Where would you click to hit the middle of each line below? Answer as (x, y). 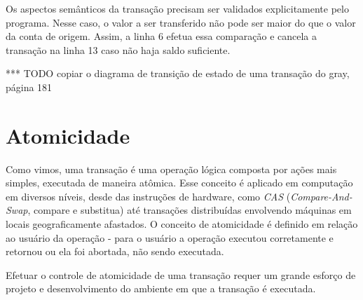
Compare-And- (321, 196)
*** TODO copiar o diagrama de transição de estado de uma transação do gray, (178, 73)
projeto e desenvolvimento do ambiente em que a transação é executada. (161, 288)
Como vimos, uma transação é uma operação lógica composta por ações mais (171, 169)
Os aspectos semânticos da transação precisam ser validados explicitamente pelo (177, 8)
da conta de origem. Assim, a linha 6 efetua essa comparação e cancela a (162, 36)
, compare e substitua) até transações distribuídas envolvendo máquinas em (190, 210)
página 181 (29, 87)
